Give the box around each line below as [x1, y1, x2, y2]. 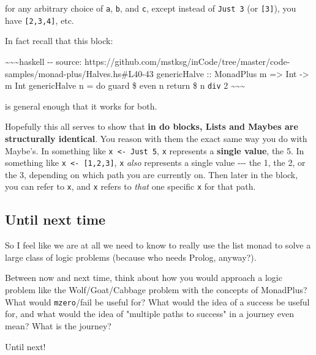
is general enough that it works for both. [5, 99, 157, 112]
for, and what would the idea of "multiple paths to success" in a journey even [5, 307, 295, 320]
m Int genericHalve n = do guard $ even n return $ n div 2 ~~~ [5, 79, 246, 92]
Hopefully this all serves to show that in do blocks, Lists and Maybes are [5, 120, 298, 133]
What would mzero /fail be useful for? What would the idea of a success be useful [5, 295, 310, 308]
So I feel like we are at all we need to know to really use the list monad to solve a [5, 239, 311, 252]
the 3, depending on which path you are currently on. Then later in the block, [5, 168, 298, 181]
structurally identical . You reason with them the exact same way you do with [5, 132, 307, 144]
